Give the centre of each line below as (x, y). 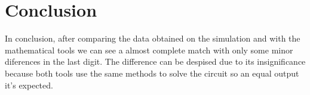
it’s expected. (29, 85)
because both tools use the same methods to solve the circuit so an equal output (152, 73)
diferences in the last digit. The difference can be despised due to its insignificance (155, 61)
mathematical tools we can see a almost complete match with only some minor (149, 50)
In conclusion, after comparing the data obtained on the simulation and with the (153, 38)
